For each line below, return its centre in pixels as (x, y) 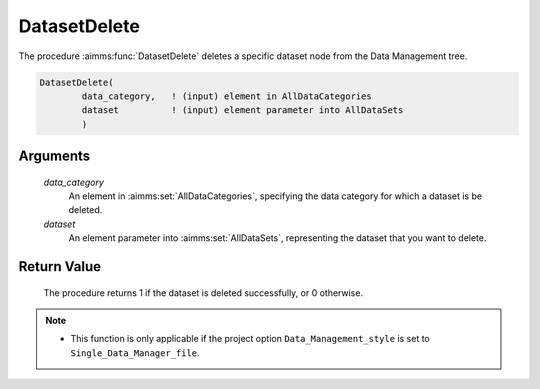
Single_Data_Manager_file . (135, 352)
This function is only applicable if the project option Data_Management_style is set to (250, 339)
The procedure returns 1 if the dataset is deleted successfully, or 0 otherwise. (203, 292)
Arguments (54, 156)
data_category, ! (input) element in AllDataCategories (226, 96)
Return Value (60, 266)
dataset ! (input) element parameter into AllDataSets (242, 110)
